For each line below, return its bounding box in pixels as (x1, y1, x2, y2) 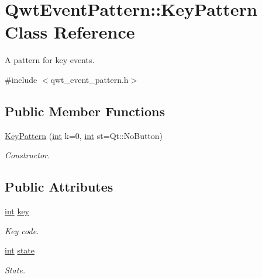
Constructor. (5, 149, 50, 161)
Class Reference (5, 20, 135, 44)
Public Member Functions (5, 102, 165, 120)
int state (5, 244, 35, 256)
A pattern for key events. (5, 54, 95, 66)
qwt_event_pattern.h (50, 73, 129, 85)
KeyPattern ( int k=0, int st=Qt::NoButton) (5, 129, 163, 141)
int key (5, 205, 30, 217)
